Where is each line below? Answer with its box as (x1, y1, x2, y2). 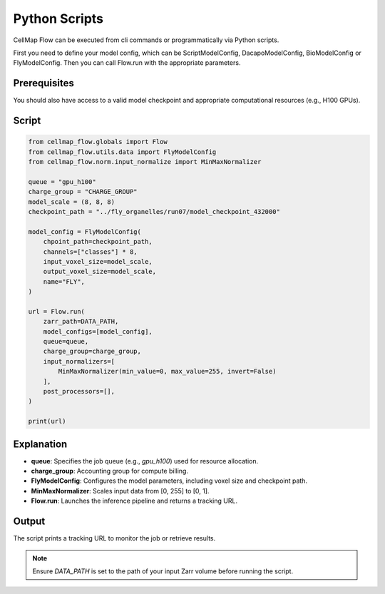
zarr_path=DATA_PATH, (43, 317, 119, 326)
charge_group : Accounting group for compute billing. (31, 467, 189, 476)
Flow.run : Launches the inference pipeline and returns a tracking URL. (31, 496, 238, 506)
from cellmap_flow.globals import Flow (28, 138, 168, 146)
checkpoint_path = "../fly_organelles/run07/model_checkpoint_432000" (28, 208, 281, 215)
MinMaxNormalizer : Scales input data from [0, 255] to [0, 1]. (31, 486, 210, 495)
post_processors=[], (43, 387, 115, 395)
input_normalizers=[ (43, 357, 115, 365)
